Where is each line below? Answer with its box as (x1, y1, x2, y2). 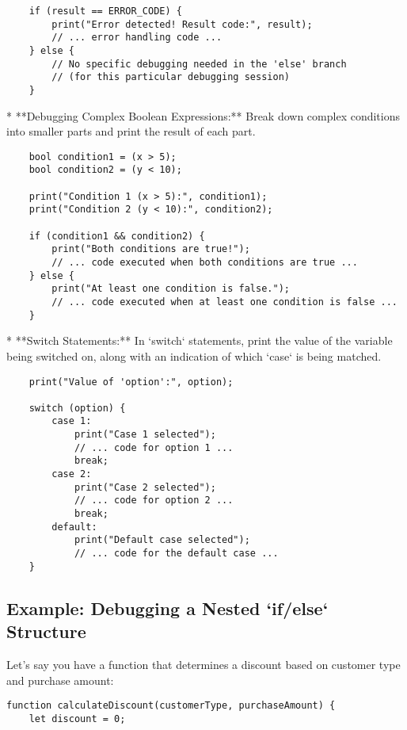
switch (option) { (29, 402, 126, 414)
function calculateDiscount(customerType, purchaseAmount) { (6, 700, 336, 712)
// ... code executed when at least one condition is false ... (51, 296, 397, 308)
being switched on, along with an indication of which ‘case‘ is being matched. (6, 347, 382, 364)
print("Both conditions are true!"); (51, 243, 250, 255)
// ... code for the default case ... (74, 548, 279, 560)
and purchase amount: (6, 671, 114, 688)
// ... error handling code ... (51, 32, 223, 44)
